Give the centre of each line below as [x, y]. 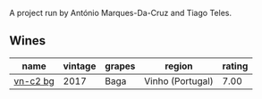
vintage [80, 66]
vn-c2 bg [34, 81]
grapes [120, 66]
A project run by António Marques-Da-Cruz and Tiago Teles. [121, 13]
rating [235, 66]
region [179, 66]
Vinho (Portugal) [179, 81]
